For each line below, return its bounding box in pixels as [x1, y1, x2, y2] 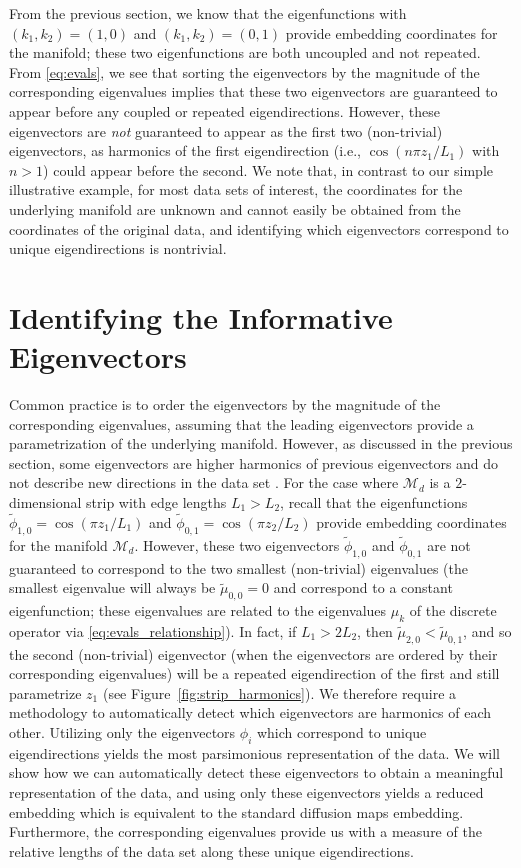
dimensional [9, 492, 82, 512]
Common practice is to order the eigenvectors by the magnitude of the [9, 394, 441, 415]
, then [357, 620, 393, 641]
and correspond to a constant [273, 577, 453, 598]
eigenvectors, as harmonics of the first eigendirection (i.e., [9, 140, 362, 161]
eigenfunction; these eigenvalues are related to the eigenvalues [9, 600, 387, 621]
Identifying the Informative [9, 296, 393, 337]
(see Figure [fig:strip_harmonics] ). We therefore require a [102, 682, 457, 703]
